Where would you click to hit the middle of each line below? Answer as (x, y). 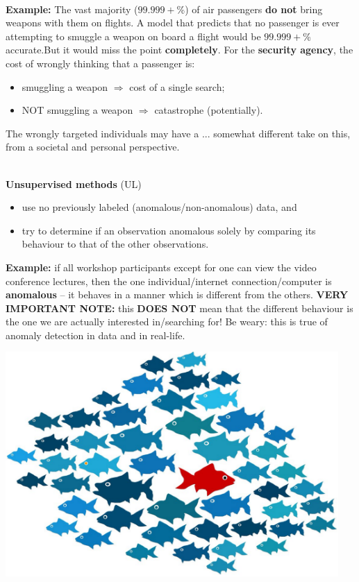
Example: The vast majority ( (72, 9)
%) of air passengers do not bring (250, 9)
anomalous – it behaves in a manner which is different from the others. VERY (177, 294)
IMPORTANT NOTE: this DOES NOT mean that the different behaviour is (179, 308)
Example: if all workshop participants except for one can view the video (161, 267)
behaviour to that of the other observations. (115, 244)
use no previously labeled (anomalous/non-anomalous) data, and (159, 207)
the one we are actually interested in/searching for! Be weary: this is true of (167, 322)
